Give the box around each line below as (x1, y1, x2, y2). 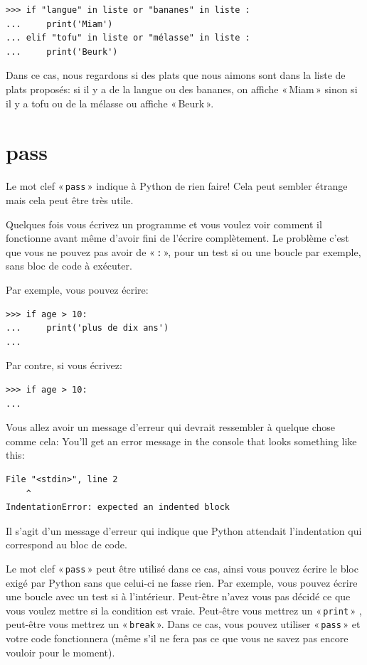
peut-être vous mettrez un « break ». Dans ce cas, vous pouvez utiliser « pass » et (6, 617, 361, 632)
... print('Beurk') (6, 46, 118, 57)
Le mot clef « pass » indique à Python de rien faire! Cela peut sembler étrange (6, 179, 348, 193)
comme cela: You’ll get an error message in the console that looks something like (6, 433, 357, 448)
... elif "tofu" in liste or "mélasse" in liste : (6, 33, 250, 43)
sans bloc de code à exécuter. (6, 258, 132, 273)
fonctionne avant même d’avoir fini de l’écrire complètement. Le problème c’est (6, 230, 349, 245)
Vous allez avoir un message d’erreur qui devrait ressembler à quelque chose (6, 420, 336, 435)
